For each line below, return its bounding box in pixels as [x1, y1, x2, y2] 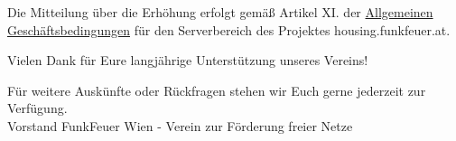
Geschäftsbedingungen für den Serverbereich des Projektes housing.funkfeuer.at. [7, 20, 451, 39]
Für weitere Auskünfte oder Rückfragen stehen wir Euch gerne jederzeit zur [7, 80, 426, 99]
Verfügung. [7, 99, 68, 117]
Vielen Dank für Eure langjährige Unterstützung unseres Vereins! [7, 51, 368, 70]
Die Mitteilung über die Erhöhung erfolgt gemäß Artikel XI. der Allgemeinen [7, 3, 433, 21]
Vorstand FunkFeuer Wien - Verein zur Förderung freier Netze [7, 116, 353, 135]
